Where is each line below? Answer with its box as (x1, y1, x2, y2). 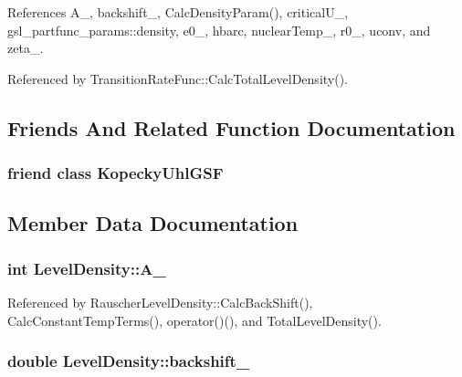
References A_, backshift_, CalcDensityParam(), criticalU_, (7, 3, 349, 21)
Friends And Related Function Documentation (7, 113, 456, 141)
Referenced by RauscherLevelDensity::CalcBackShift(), (7, 293, 313, 311)
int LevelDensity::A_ (7, 257, 166, 279)
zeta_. (7, 38, 44, 58)
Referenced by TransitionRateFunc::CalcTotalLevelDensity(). (7, 68, 349, 88)
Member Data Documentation (7, 209, 299, 237)
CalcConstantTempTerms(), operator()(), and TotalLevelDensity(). (7, 310, 382, 330)
